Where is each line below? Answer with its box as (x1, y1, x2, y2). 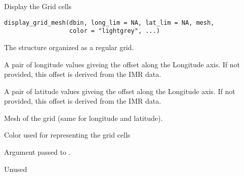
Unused (4, 163, 27, 174)
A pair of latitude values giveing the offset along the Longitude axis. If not (4, 85, 235, 96)
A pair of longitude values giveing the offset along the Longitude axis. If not (4, 59, 240, 69)
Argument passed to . (4, 147, 71, 157)
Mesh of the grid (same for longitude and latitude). (4, 112, 163, 123)
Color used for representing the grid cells (4, 129, 131, 140)
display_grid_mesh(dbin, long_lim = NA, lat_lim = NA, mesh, (4, 19, 215, 26)
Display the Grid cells (4, 1, 72, 11)
